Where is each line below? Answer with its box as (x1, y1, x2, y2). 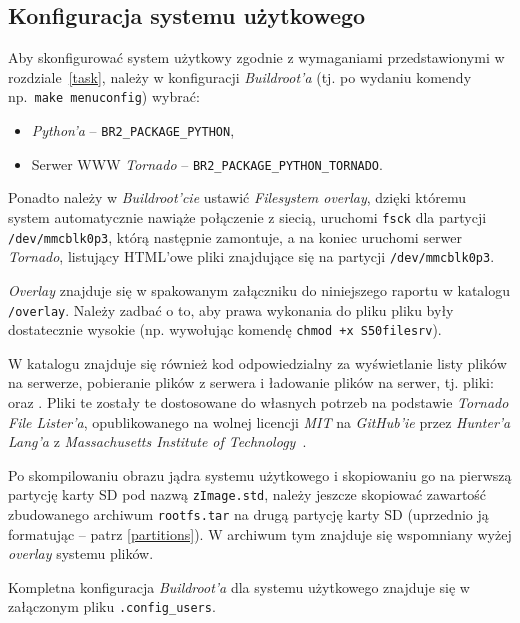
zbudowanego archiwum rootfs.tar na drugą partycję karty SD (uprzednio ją (8, 504, 489, 525)
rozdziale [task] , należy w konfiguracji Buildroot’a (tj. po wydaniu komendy (8, 66, 472, 87)
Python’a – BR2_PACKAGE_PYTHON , (31, 120, 235, 141)
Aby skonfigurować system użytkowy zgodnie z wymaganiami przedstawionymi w (8, 47, 505, 68)
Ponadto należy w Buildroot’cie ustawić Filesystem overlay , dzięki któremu (8, 187, 466, 208)
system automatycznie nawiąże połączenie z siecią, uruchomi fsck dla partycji (8, 206, 487, 227)
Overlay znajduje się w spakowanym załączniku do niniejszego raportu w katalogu (8, 279, 511, 300)
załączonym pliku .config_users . (8, 596, 216, 617)
